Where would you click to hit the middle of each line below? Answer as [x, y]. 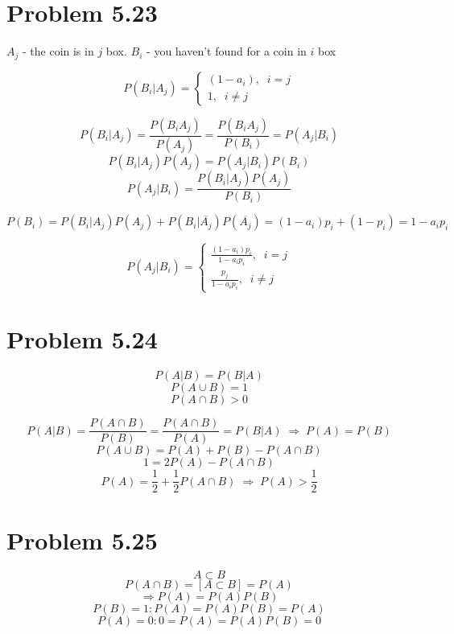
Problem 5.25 [82, 539]
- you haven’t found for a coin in [227, 51]
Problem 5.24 [82, 339]
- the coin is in [58, 51]
